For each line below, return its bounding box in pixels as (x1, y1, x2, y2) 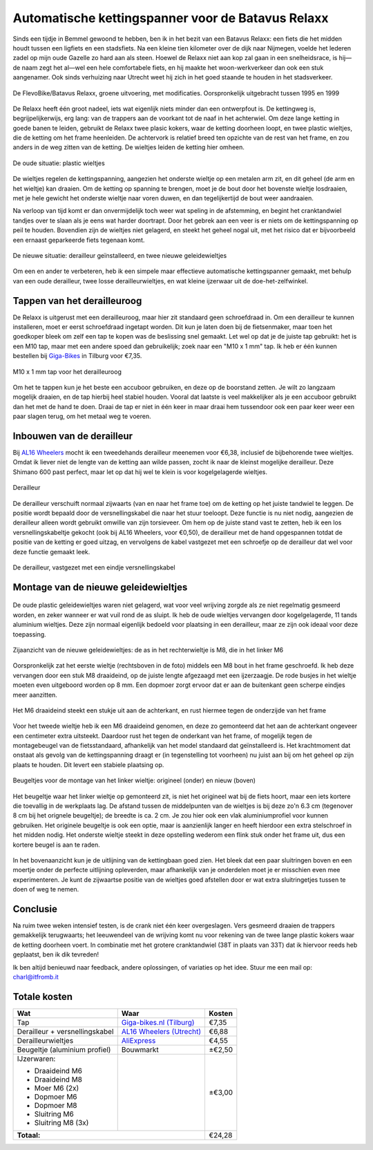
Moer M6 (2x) (34, 1083, 79, 1093)
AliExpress (121, 1035, 156, 1045)
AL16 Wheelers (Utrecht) (121, 1026, 202, 1036)
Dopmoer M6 (34, 1092, 77, 1102)
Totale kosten (12, 990, 73, 1002)
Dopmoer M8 (34, 1100, 77, 1110)
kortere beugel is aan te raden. (12, 840, 100, 849)
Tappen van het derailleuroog (12, 294, 142, 307)
